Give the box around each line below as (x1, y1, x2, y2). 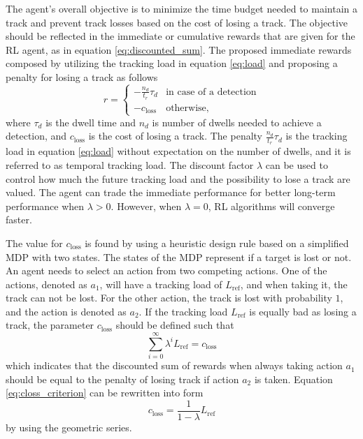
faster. (6, 212, 32, 227)
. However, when (111, 198, 182, 213)
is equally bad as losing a (249, 304, 357, 318)
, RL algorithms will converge (208, 198, 335, 213)
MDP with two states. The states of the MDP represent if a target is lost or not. (6, 249, 352, 264)
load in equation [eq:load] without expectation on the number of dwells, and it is (6, 144, 351, 158)
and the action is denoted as (6, 304, 127, 318)
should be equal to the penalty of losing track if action (6, 371, 239, 386)
